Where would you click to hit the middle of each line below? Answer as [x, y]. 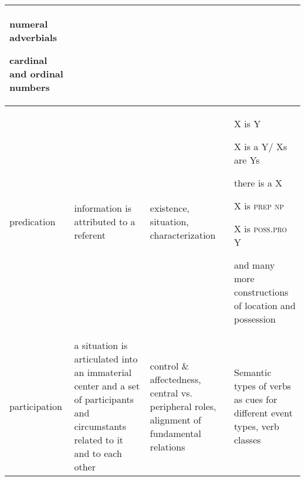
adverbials [33, 37]
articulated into [106, 359]
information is [103, 208]
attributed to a [105, 221]
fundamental [175, 433]
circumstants [100, 426]
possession [255, 319]
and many [254, 265]
